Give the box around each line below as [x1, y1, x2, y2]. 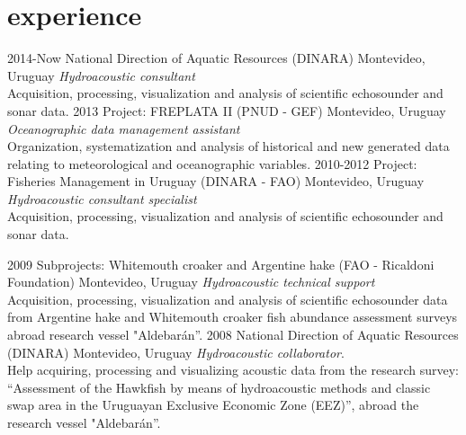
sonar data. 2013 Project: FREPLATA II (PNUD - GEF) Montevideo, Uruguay [7, 101, 446, 120]
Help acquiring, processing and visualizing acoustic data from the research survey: [7, 360, 459, 379]
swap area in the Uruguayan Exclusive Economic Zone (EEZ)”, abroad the [7, 395, 419, 414]
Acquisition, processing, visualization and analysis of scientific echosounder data [7, 289, 448, 308]
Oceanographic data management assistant [7, 119, 240, 138]
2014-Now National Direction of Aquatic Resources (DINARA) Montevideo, [7, 49, 426, 67]
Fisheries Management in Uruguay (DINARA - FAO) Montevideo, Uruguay [7, 172, 425, 191]
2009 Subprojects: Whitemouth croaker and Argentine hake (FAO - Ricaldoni [7, 254, 435, 273]
